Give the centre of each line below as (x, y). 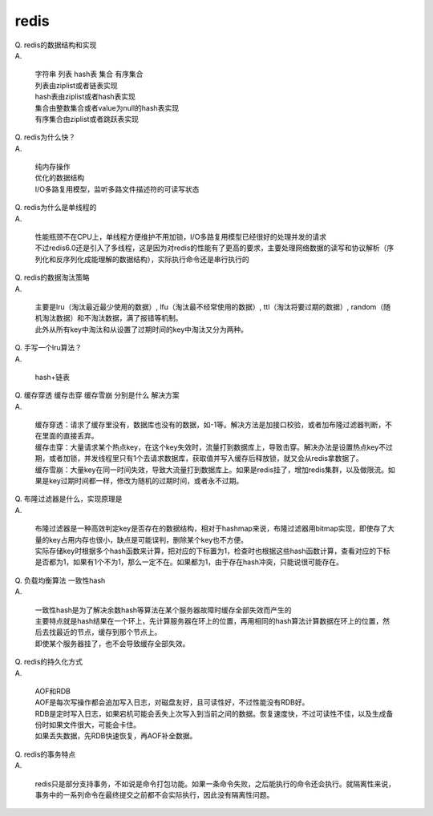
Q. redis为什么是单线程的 (56, 208)
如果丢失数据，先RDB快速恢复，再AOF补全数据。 (116, 736)
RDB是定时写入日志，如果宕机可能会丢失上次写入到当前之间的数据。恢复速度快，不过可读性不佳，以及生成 (210, 713)
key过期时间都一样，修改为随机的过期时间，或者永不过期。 (146, 481)
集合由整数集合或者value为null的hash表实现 (107, 107)
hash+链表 (53, 377)
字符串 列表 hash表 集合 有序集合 (89, 74)
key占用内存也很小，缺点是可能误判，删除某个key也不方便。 (148, 539)
